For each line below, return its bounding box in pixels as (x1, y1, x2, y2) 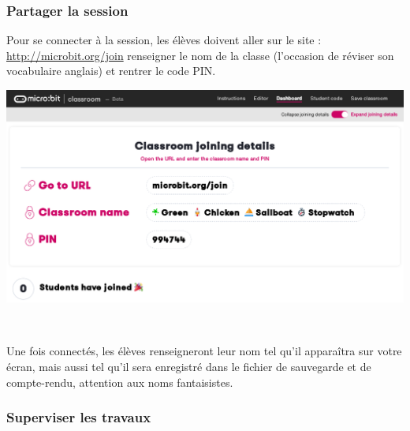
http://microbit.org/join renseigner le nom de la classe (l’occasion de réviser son (6, 47, 394, 63)
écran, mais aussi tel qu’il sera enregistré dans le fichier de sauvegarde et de (6, 358, 371, 374)
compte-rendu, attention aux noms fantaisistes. (6, 373, 233, 390)
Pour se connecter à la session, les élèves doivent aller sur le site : (6, 32, 322, 48)
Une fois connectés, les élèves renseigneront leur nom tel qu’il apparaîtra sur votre (6, 343, 402, 359)
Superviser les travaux (6, 407, 151, 427)
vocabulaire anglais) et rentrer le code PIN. (6, 62, 216, 79)
